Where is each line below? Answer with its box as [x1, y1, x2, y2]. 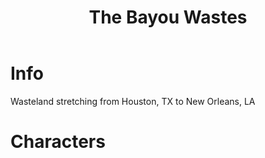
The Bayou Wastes [88, 6, 248, 29]
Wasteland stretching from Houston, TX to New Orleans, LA [10, 95, 256, 107]
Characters [10, 131, 106, 153]
